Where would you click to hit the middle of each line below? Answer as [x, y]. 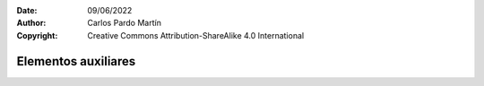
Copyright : [37, 35]
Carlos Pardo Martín [124, 23]
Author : [31, 23]
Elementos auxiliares [76, 61]
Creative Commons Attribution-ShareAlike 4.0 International [196, 35]
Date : [27, 10]
